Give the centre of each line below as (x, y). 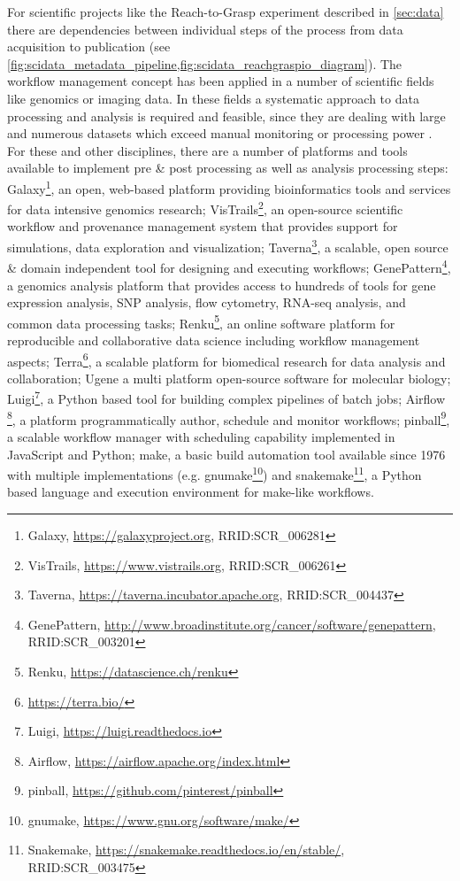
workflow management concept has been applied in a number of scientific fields (221, 81)
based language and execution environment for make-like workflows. (191, 492)
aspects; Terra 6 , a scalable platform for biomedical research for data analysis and (226, 359)
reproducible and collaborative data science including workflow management (214, 340)
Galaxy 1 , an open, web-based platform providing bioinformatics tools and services (229, 187)
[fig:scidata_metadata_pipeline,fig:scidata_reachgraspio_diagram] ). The (205, 63)
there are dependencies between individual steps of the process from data (205, 29)
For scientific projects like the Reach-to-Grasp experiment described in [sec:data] (226, 12)
